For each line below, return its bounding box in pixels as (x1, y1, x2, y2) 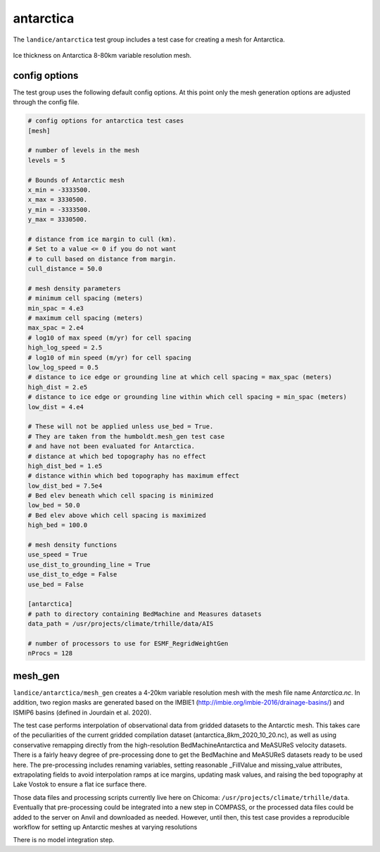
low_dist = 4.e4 (27, 402, 84, 411)
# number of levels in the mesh (27, 147, 140, 154)
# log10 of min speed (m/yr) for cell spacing (27, 353, 191, 362)
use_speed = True (27, 550, 88, 559)
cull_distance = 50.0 (27, 265, 103, 273)
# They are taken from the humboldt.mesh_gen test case (27, 432, 225, 440)
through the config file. (13, 98, 80, 106)
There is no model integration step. (13, 836, 115, 844)
